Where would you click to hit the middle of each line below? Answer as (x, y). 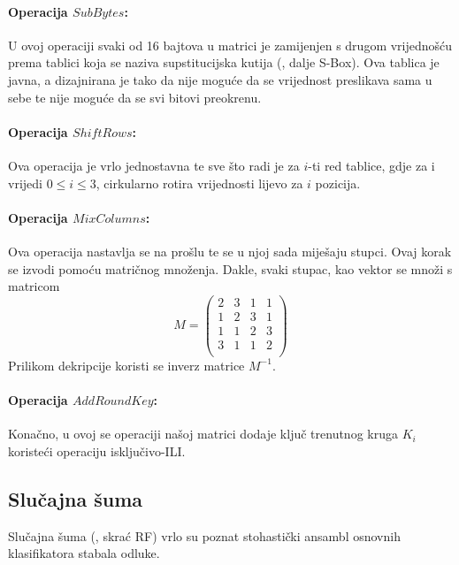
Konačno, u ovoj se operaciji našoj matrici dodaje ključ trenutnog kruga (203, 434)
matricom (34, 286)
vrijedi (25, 183)
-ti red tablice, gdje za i (371, 165)
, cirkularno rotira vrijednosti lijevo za (199, 183)
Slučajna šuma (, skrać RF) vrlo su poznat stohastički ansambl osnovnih (204, 535)
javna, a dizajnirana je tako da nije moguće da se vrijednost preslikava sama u (220, 79)
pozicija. (338, 183)
